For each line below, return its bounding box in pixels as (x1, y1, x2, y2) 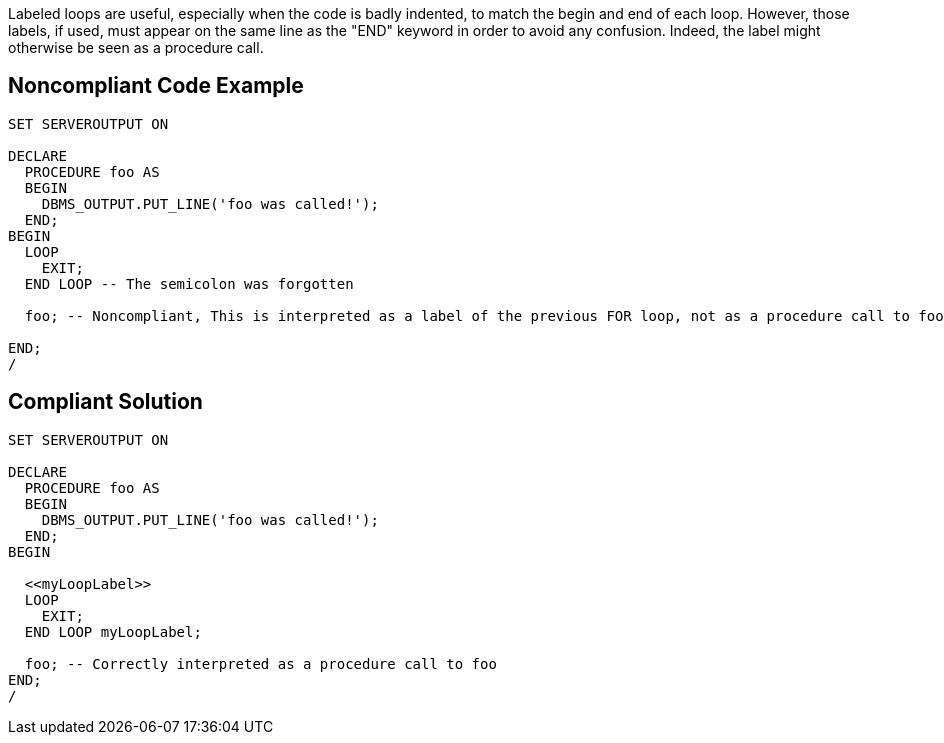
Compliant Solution (8, 389, 203, 415)
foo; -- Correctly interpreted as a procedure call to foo (24, 655, 497, 672)
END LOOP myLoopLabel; (24, 623, 202, 640)
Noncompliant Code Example (8, 73, 304, 99)
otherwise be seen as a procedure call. (8, 39, 264, 56)
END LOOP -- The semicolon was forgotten (24, 275, 354, 292)
